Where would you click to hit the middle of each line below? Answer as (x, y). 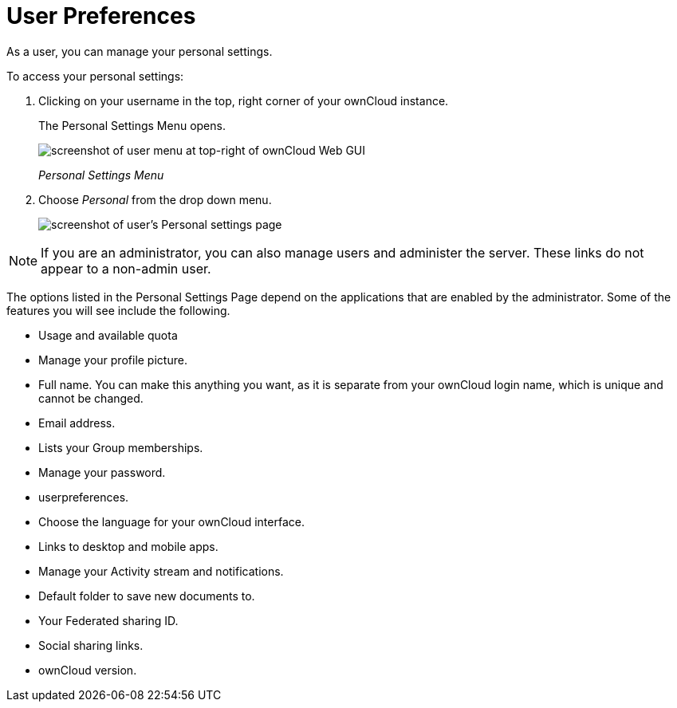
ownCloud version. (88, 670)
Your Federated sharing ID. (108, 620)
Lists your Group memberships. (121, 447)
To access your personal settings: (95, 76)
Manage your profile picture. (113, 360)
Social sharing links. (91, 645)
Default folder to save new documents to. (147, 596)
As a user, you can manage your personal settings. (140, 51)
